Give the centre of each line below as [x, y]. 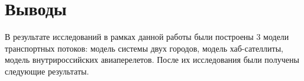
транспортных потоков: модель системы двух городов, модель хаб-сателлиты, [144, 48]
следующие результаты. [47, 71]
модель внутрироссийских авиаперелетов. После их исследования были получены [152, 60]
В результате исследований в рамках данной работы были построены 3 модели [147, 37]
